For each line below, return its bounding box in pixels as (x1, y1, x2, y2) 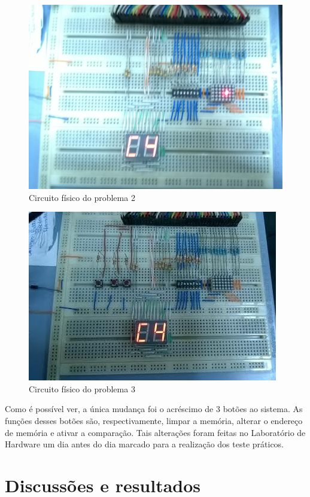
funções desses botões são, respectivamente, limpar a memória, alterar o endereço (5, 414, 303, 427)
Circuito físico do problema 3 (29, 382, 135, 395)
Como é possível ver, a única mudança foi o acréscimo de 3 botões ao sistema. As (5, 403, 303, 415)
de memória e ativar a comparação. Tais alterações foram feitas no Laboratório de (5, 426, 306, 438)
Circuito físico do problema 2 (29, 191, 135, 203)
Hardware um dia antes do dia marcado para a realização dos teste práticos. (5, 438, 284, 450)
